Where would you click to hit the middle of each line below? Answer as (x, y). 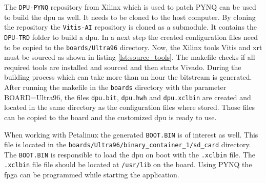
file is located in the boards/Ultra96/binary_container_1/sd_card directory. (128, 144)
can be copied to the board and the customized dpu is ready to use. (110, 117)
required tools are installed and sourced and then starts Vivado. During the (123, 67)
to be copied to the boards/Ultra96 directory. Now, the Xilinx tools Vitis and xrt (133, 47)
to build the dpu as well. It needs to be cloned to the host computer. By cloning (130, 17)
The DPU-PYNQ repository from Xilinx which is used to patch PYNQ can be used (130, 7)
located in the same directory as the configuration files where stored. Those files (130, 107)
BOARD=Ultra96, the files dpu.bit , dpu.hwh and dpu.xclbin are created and (128, 97)
